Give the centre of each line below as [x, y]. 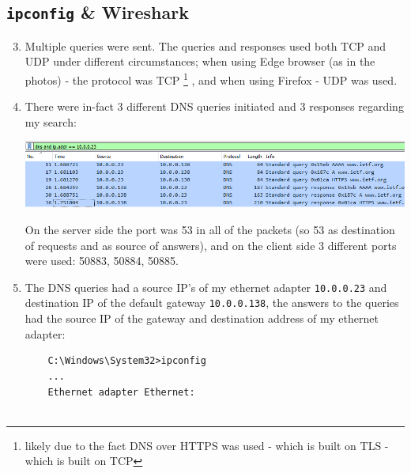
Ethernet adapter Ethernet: [121, 392]
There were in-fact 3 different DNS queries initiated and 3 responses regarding [214, 106]
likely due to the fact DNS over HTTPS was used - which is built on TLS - [207, 445]
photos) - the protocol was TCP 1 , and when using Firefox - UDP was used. [211, 78]
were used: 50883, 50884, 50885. [102, 261]
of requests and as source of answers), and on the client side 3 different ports [211, 245]
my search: [51, 121]
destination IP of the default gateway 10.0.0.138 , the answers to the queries [212, 303]
